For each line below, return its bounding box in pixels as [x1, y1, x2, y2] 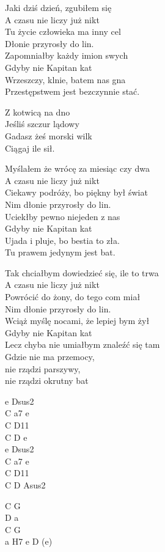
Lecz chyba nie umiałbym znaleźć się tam [5, 338, 160, 351]
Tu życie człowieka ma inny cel [5, 25, 121, 38]
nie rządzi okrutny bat [5, 374, 89, 387]
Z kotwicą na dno [5, 105, 70, 118]
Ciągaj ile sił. [5, 141, 55, 154]
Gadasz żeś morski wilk [5, 129, 92, 142]
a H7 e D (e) [5, 535, 53, 548]
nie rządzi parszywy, [5, 362, 81, 375]
